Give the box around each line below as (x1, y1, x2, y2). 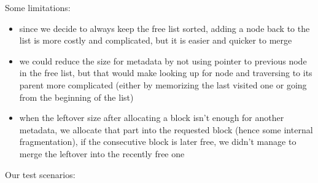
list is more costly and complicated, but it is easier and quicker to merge (19, 34, 292, 47)
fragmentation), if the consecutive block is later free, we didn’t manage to (19, 135, 297, 148)
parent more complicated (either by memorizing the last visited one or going (19, 78, 307, 91)
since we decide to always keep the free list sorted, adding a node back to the (19, 21, 310, 34)
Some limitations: (5, 1, 71, 14)
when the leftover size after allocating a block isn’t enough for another (19, 111, 284, 124)
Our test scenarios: (5, 168, 76, 181)
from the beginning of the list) (19, 90, 134, 103)
